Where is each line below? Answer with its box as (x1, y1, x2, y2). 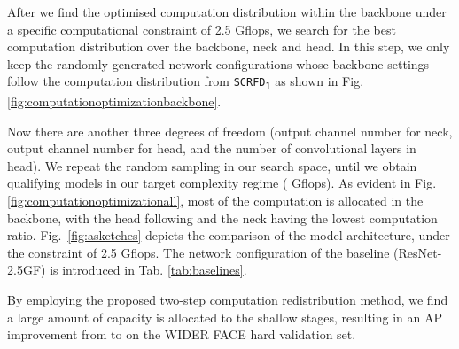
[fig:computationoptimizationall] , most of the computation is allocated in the (7, 191, 424, 210)
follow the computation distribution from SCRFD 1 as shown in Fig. (7, 72, 364, 92)
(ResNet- (393, 243, 442, 261)
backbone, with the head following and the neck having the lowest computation (7, 208, 438, 227)
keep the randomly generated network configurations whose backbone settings (7, 54, 430, 73)
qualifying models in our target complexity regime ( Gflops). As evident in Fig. (7, 174, 437, 192)
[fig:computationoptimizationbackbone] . (7, 92, 222, 111)
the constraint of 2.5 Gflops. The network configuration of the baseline (7, 243, 390, 261)
